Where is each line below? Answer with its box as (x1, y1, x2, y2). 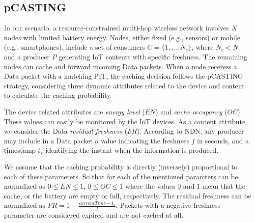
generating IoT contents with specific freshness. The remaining (58, 51, 247, 61)
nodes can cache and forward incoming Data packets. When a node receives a (4, 61, 237, 71)
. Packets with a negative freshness (115, 200, 221, 210)
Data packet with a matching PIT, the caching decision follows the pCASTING (4, 71, 243, 81)
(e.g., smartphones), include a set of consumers (4, 42, 145, 52)
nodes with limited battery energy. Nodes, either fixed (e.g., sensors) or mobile (4, 32, 240, 42)
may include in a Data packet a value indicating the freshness (4, 135, 189, 145)
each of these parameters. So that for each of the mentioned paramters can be (4, 171, 238, 181)
